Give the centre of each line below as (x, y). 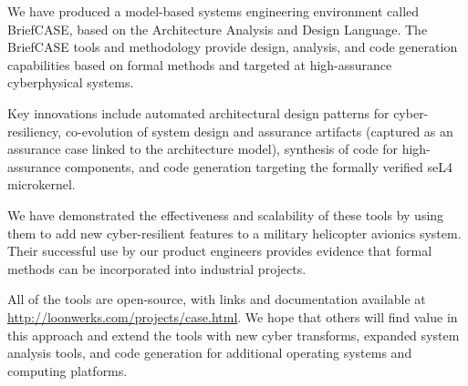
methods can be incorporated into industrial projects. (157, 268)
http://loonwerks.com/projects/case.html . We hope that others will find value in (233, 316)
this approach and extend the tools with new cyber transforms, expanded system (234, 335)
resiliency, (35, 131)
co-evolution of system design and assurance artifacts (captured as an (259, 131)
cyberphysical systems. (71, 82)
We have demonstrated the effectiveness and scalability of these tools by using (226, 214)
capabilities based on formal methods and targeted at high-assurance (200, 64)
